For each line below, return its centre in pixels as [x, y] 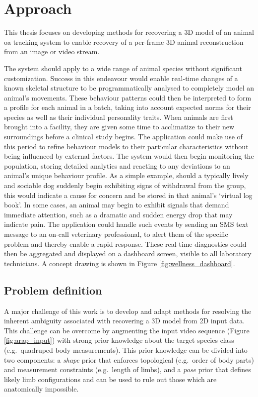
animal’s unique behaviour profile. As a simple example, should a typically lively [126, 175]
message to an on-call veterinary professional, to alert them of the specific [116, 234]
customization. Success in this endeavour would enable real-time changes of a [121, 78]
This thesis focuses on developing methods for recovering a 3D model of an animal [129, 32]
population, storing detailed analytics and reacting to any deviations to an [117, 165]
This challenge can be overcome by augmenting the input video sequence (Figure [127, 330]
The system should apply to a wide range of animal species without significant [123, 68]
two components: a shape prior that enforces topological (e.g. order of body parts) [129, 359]
